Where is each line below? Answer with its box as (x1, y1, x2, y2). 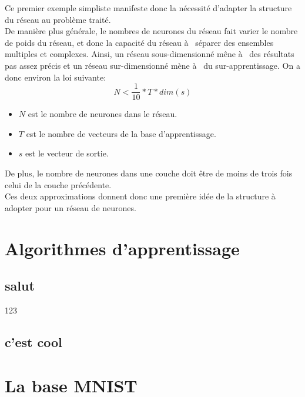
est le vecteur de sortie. (25, 147, 109, 159)
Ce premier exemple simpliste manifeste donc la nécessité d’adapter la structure (5, 2, 292, 14)
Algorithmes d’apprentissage (5, 236, 240, 260)
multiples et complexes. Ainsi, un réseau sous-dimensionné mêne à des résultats (5, 48, 294, 60)
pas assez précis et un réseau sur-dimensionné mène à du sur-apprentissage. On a (5, 59, 300, 71)
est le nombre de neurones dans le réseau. (28, 108, 177, 120)
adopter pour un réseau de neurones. (5, 201, 136, 213)
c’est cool (5, 332, 62, 351)
